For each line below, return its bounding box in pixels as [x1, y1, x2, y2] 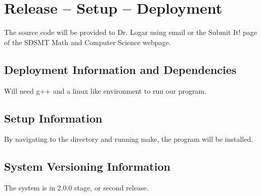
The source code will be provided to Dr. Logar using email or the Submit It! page [4, 27, 257, 37]
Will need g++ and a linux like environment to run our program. [4, 85, 207, 96]
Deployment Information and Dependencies [4, 61, 237, 77]
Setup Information [4, 110, 103, 126]
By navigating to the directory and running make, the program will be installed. [4, 134, 253, 144]
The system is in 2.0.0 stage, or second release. [4, 182, 149, 193]
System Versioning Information [4, 159, 170, 174]
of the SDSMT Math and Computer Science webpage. [4, 36, 171, 47]
